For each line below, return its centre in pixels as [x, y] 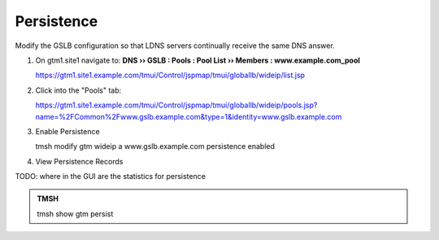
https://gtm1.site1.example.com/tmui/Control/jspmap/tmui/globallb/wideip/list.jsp [170, 75]
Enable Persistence [68, 131]
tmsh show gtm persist [75, 214]
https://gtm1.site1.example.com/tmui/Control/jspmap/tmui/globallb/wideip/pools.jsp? [176, 105]
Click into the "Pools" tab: [78, 90]
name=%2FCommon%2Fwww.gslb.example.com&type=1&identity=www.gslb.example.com [189, 116]
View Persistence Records [79, 161]
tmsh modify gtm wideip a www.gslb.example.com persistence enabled [155, 146]
